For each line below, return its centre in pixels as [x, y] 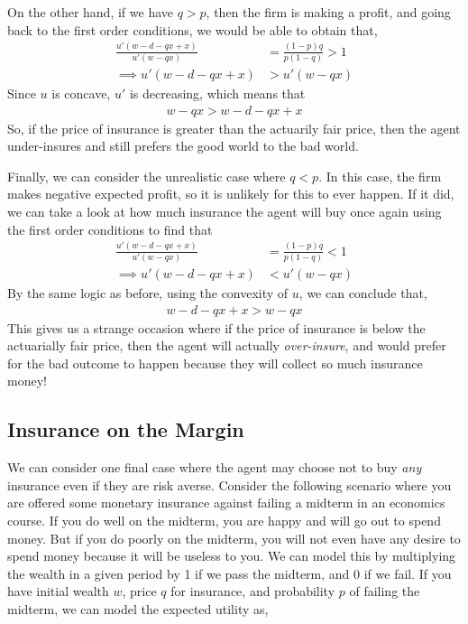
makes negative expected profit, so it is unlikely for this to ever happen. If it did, [231, 194]
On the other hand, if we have [90, 12]
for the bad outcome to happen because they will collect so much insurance [215, 363]
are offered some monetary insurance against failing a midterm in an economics [226, 503]
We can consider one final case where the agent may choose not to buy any [215, 467]
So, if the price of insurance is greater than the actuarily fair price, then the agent [234, 128]
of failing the [385, 591]
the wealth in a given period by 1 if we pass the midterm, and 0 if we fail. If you [229, 573]
